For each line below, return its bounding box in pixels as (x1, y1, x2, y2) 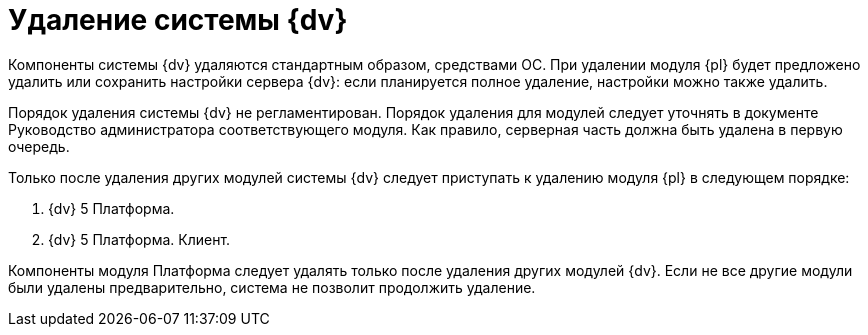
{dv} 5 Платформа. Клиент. (48, 230, 231, 248)
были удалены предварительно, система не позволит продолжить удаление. (8, 278, 536, 296)
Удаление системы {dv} (8, 3, 348, 37)
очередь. (8, 137, 70, 155)
